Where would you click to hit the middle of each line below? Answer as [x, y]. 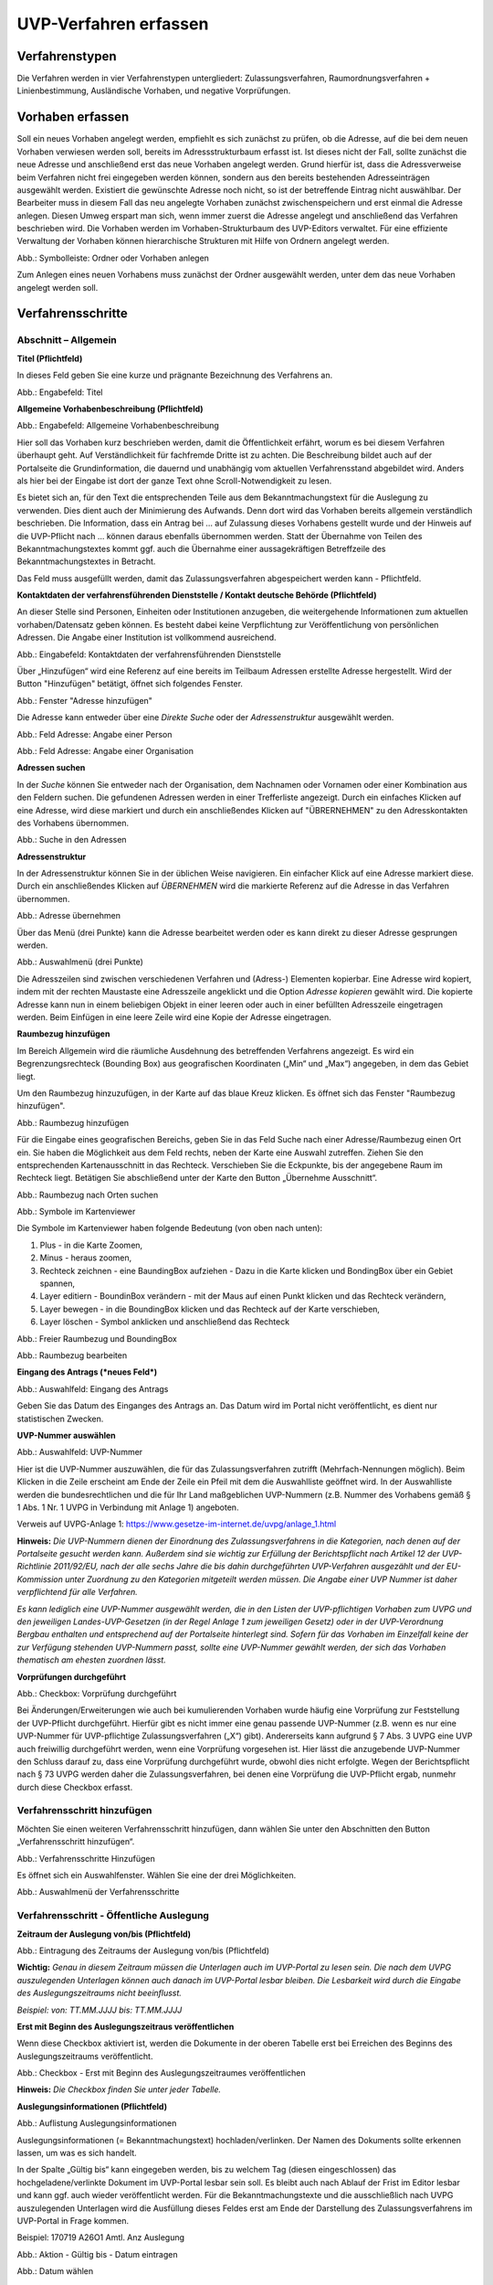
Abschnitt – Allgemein [67, 340]
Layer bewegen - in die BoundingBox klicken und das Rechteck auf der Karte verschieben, [210, 1309]
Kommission [40, 1579]
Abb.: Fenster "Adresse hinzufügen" [84, 700]
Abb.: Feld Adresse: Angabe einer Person [94, 734]
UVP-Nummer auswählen [66, 1435]
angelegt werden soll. [58, 287]
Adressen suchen [51, 768]
